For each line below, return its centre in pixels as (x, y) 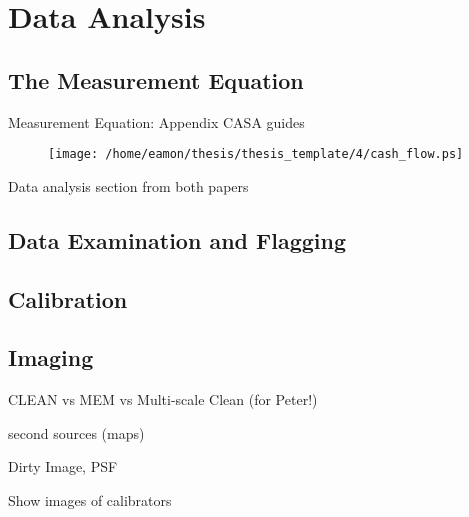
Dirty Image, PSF (63, 466)
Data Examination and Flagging (177, 239)
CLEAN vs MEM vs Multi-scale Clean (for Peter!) (163, 399)
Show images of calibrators (90, 499)
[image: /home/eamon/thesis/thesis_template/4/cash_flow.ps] (256, 154)
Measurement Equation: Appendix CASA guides (156, 121)
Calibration (68, 298)
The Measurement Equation (156, 79)
